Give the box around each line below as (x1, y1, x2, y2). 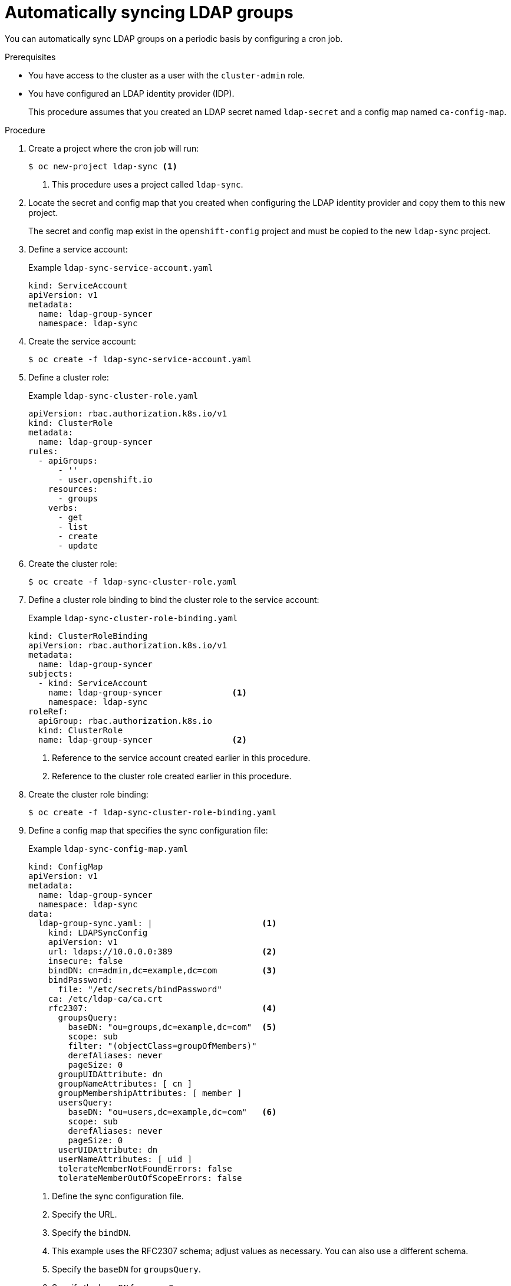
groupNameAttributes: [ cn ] (58, 1078, 193, 1088)
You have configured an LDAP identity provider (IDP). (28, 88, 235, 99)
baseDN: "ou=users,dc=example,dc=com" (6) (68, 1107, 277, 1117)
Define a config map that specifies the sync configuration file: (28, 825, 268, 835)
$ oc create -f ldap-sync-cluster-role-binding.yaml (28, 807, 277, 817)
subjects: (28, 668, 73, 678)
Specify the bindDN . (52, 1227, 131, 1238)
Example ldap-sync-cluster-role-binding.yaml (28, 612, 238, 623)
